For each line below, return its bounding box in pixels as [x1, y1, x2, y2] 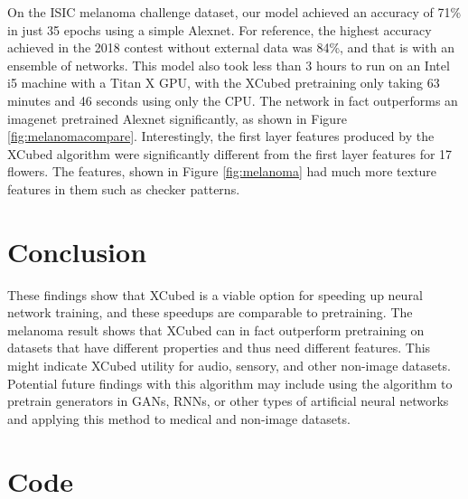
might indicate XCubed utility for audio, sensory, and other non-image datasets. [7, 356, 451, 375]
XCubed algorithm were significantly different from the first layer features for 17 [7, 144, 453, 163]
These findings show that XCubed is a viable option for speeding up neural [7, 285, 423, 304]
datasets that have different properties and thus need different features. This [7, 338, 431, 357]
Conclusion [7, 232, 147, 269]
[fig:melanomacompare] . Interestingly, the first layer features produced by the [7, 127, 435, 146]
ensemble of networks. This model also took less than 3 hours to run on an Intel [7, 55, 450, 74]
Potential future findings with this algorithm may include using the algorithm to [7, 373, 453, 392]
